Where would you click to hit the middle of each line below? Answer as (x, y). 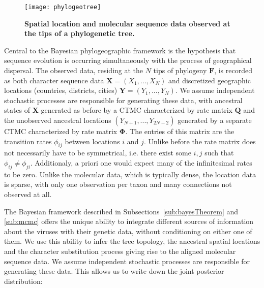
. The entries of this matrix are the (180, 131)
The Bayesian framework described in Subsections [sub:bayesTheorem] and (121, 211)
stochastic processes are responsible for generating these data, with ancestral (123, 100)
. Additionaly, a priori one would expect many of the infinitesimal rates (141, 162)
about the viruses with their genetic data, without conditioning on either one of (128, 231)
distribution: (23, 281)
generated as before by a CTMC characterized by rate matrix (137, 110)
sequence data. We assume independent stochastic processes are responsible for (127, 261)
